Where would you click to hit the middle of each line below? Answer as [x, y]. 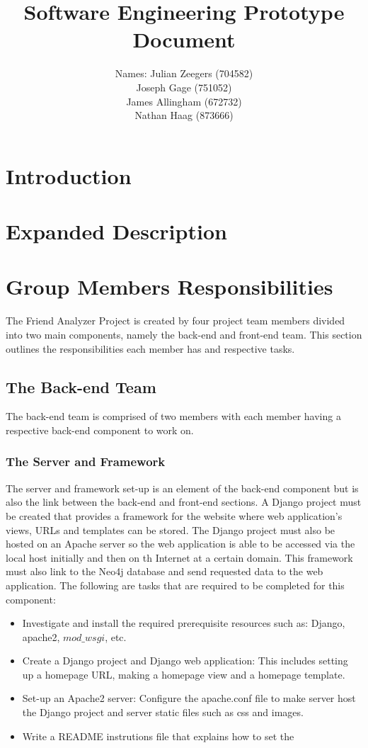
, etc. [116, 636]
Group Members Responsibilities [169, 287]
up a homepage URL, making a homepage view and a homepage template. [184, 674]
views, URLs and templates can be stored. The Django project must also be [171, 529]
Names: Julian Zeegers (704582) [184, 73]
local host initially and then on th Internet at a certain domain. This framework [179, 557]
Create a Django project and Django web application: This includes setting [185, 661]
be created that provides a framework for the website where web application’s [174, 515]
